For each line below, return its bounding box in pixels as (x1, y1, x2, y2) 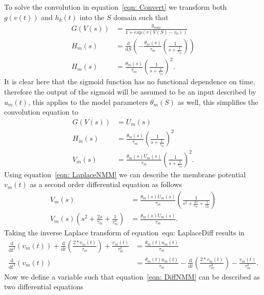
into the (79, 11, 105, 22)
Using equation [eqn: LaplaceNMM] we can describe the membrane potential (4, 169, 246, 179)
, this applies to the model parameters (28, 96, 148, 107)
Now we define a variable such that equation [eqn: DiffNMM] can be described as (4, 271, 260, 282)
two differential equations (4, 281, 84, 292)
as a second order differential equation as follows (30, 179, 182, 190)
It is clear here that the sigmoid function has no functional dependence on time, (4, 76, 255, 87)
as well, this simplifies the (177, 96, 258, 107)
